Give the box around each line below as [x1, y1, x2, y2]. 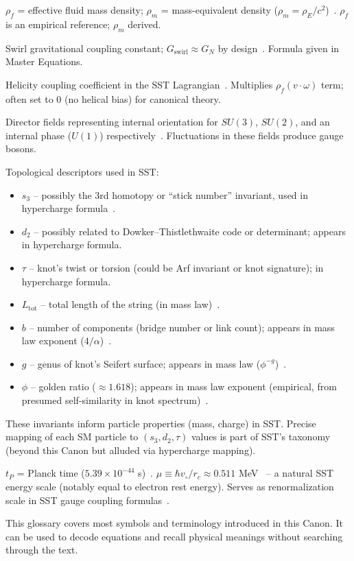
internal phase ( [5, 128, 72, 142]
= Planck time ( [16, 466, 85, 480]
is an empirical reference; [5, 16, 110, 31]
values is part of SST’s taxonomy [191, 429, 331, 444]
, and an [295, 115, 330, 129]
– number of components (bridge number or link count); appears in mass [29, 320, 335, 334]
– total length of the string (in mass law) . [40, 297, 220, 311]
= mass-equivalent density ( [161, 3, 279, 16]
